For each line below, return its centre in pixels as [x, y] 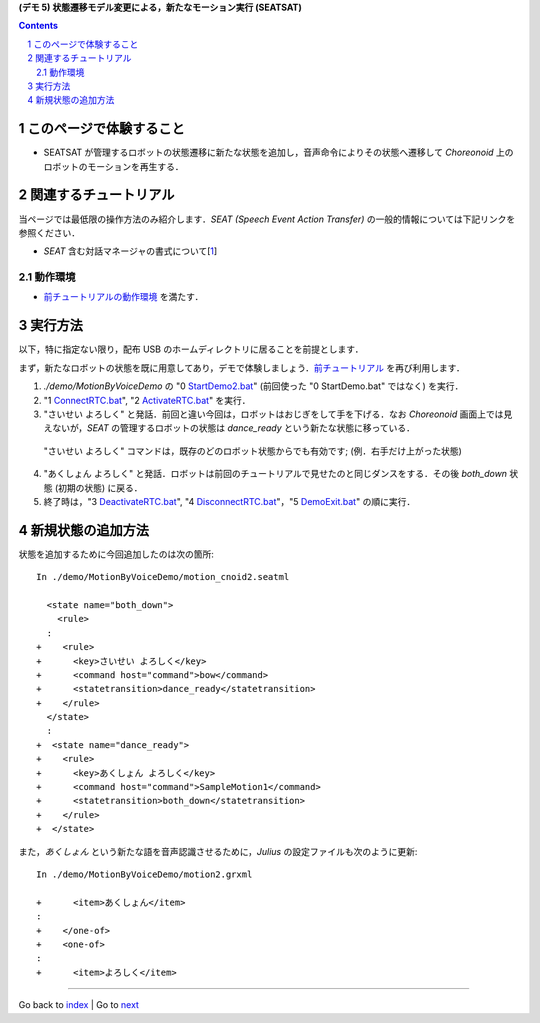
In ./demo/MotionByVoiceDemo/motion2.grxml [144, 874]
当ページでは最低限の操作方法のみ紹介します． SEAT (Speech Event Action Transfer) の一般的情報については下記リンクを [267, 219]
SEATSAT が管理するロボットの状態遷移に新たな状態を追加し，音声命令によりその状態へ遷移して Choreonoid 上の [278, 152]
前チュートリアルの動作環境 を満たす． [123, 297]
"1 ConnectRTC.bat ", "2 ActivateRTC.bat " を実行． [147, 400]
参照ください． [49, 232]
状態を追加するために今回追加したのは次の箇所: [116, 554]
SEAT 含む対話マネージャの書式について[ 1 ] [130, 251]
